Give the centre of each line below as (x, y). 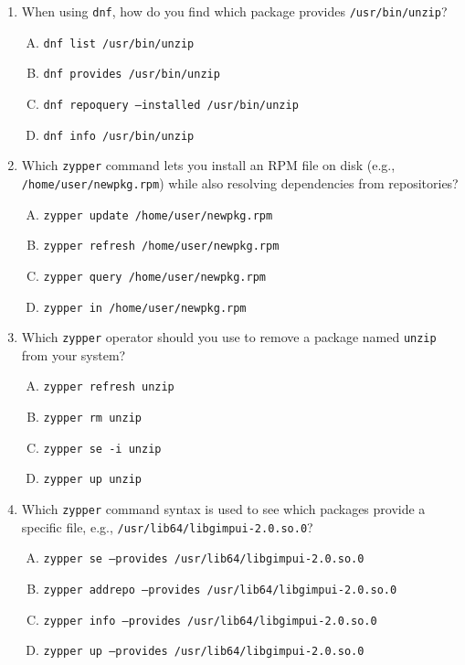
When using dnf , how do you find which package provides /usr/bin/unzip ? (234, 11)
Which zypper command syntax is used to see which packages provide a (223, 509)
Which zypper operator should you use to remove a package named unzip (229, 337)
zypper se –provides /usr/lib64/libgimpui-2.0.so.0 (204, 559)
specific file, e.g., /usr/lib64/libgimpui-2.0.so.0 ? (167, 526)
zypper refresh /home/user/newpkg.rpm (161, 247)
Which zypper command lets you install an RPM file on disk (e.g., (208, 165)
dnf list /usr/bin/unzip (119, 43)
